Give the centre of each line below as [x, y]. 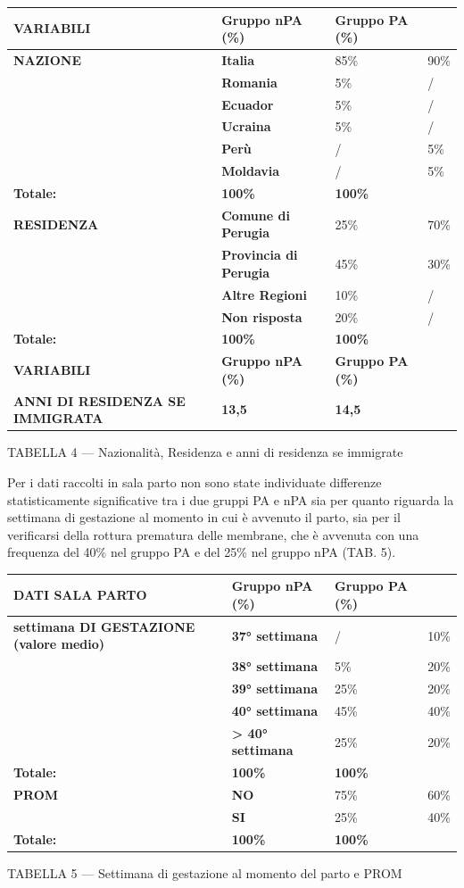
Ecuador [248, 104]
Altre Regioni [264, 294]
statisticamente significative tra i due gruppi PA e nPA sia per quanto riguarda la [231, 499]
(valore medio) [59, 644]
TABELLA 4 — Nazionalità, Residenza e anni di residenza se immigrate [205, 452]
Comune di [256, 215]
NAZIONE [47, 59]
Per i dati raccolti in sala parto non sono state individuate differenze [195, 481]
